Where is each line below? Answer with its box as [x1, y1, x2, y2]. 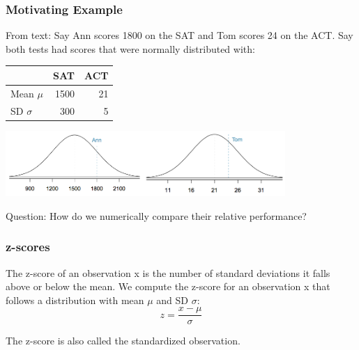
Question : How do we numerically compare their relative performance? [6, 208, 307, 223]
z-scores [6, 238, 50, 255]
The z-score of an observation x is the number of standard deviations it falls [6, 265, 330, 280]
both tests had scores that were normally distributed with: [6, 41, 255, 56]
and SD [156, 292, 189, 307]
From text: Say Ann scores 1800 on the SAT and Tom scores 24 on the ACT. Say [6, 28, 353, 42]
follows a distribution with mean [6, 292, 144, 307]
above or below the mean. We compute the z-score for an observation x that [6, 279, 330, 294]
